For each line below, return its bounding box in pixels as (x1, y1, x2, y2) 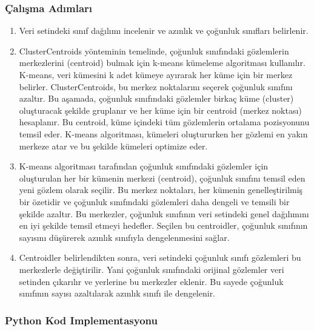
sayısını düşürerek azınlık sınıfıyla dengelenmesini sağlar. (19, 231, 230, 243)
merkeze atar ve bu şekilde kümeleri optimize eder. (19, 139, 208, 152)
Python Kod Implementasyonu (5, 312, 158, 327)
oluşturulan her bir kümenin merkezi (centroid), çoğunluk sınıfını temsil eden (19, 171, 306, 184)
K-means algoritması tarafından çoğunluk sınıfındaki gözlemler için (19, 160, 269, 172)
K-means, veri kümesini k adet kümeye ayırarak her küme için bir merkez (19, 68, 293, 80)
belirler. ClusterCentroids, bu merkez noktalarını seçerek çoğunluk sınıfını (19, 80, 293, 93)
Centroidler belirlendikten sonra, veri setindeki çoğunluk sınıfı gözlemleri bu (19, 251, 301, 264)
